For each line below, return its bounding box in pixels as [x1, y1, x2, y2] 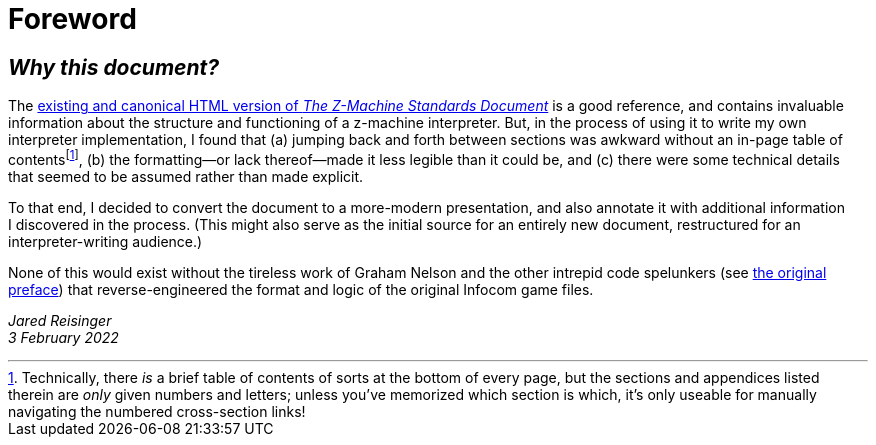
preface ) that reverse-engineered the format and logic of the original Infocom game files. [8, 280, 594, 298]
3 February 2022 [8, 328, 119, 346]
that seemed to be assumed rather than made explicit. [8, 167, 364, 185]
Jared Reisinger [8, 311, 112, 329]
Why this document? [8, 54, 220, 80]
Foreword [8, 2, 137, 36]
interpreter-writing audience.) [8, 232, 203, 250]
